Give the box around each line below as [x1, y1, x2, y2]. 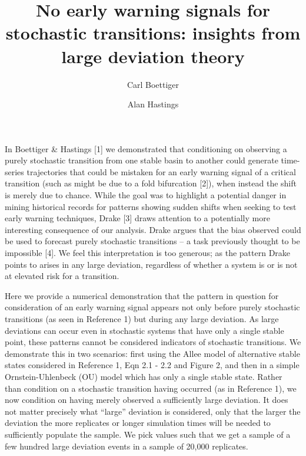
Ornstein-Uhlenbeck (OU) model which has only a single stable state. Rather [5, 370, 282, 382]
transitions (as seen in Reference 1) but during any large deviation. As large [5, 313, 279, 324]
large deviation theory [61, 44, 245, 68]
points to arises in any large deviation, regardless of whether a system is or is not [5, 258, 298, 270]
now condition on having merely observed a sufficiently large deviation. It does [5, 393, 288, 406]
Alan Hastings [127, 98, 179, 110]
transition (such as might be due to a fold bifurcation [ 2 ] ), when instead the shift [5, 177, 297, 189]
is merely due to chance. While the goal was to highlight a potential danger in [5, 189, 287, 201]
